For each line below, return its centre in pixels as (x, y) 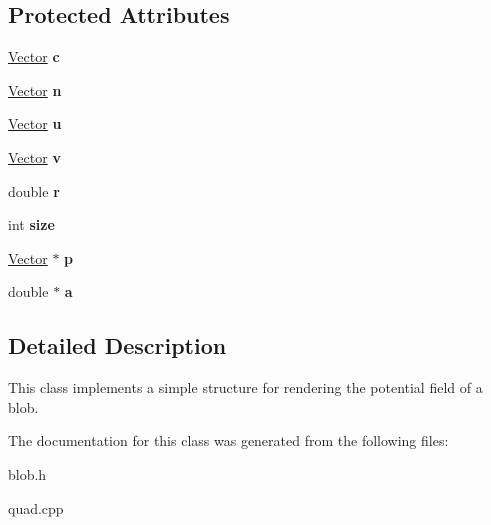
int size (31, 224)
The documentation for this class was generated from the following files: (228, 440)
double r (34, 190)
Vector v (34, 156)
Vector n (35, 89)
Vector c (34, 56)
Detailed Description (117, 345)
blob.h (27, 473)
